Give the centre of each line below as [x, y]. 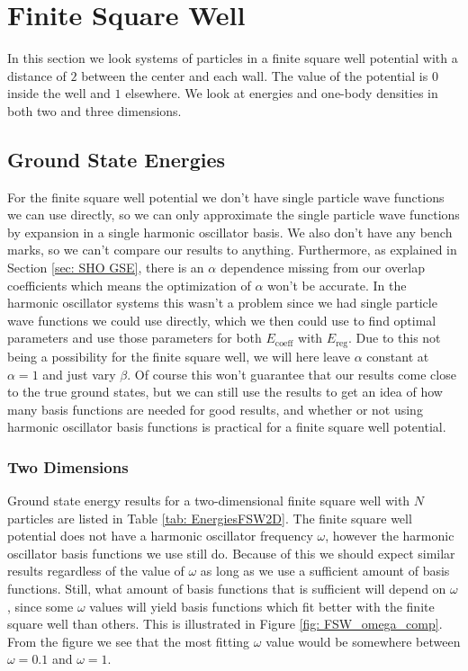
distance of [37, 75]
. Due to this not [395, 338]
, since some [40, 606]
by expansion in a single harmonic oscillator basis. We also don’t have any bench [230, 232]
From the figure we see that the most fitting [129, 641]
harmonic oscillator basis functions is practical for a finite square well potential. [227, 427]
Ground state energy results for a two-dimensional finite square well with [209, 501]
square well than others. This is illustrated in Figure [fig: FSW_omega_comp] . [225, 624]
